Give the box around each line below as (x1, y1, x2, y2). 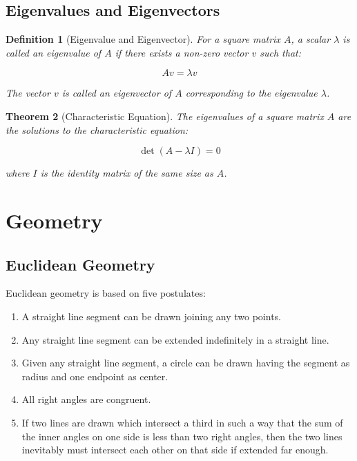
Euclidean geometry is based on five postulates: (6, 286, 206, 300)
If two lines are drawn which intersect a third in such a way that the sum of (21, 415, 343, 429)
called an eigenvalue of (6, 45, 102, 59)
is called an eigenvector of (61, 86, 172, 100)
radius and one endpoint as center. (21, 369, 168, 383)
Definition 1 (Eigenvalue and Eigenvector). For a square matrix (6, 32, 280, 46)
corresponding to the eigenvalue (185, 86, 318, 100)
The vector (6, 86, 50, 100)
